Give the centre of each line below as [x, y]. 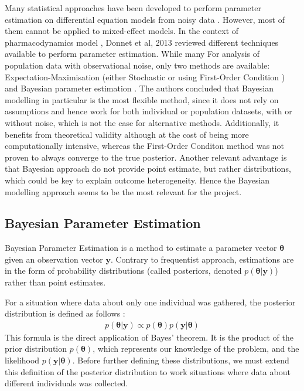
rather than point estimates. [55, 282]
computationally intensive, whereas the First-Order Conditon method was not [145, 146]
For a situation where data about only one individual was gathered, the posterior [150, 302]
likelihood [22, 360]
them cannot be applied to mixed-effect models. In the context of [122, 31]
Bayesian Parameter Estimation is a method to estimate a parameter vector [141, 248]
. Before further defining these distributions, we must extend [181, 360]
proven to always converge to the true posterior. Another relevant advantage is [146, 157]
